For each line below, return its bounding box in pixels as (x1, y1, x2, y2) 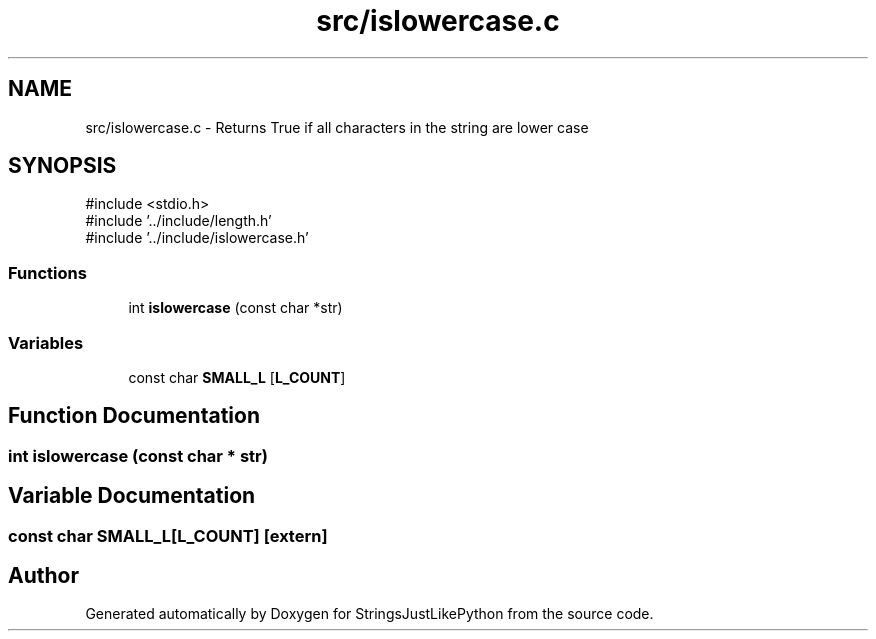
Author (8, 563, 79, 589)
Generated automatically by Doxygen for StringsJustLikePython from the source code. (85, 605, 654, 623)
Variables (8, 332, 84, 353)
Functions (8, 262, 87, 283)
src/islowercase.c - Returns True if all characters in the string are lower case (85, 118, 589, 136)
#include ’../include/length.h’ (85, 212, 272, 230)
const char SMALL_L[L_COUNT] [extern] (8, 525, 328, 546)
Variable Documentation (8, 483, 256, 509)
